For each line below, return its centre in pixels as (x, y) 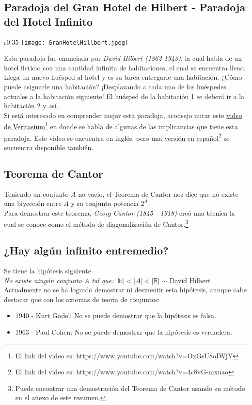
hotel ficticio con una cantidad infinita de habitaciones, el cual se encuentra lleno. (125, 67)
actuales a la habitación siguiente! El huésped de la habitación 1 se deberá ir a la (124, 96)
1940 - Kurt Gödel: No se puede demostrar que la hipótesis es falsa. (116, 315)
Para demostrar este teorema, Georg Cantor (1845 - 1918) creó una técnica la (119, 212)
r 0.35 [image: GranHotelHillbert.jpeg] (66, 42)
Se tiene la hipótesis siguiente (47, 270)
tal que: (103, 280)
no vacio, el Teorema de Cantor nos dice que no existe (158, 194)
